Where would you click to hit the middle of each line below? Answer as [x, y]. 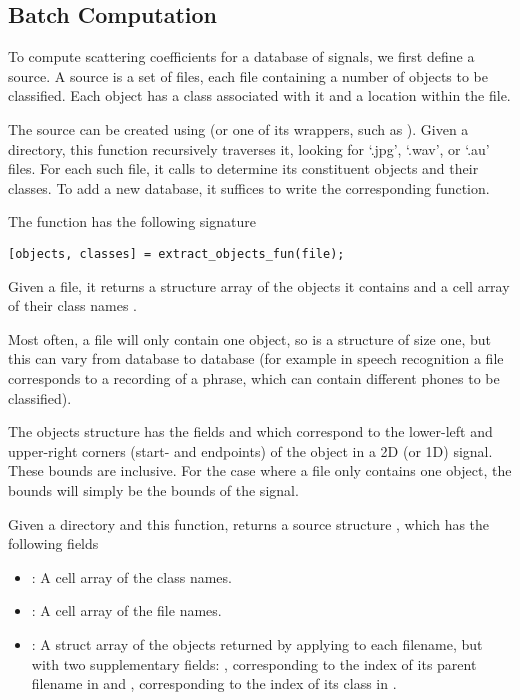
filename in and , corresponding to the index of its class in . [214, 683]
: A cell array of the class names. [131, 576]
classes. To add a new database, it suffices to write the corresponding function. [249, 187]
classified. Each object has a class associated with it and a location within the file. [259, 95]
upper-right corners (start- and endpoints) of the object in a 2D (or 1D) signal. [250, 450]
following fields [53, 543]
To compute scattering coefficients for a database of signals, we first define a [241, 56]
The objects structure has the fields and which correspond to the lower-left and [250, 431]
